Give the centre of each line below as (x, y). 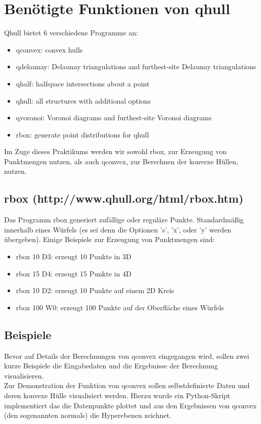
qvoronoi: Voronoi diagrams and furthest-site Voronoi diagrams (114, 117)
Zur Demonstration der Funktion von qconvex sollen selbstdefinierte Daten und (127, 385)
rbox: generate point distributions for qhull (82, 134)
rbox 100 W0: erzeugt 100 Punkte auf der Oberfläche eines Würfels (120, 307)
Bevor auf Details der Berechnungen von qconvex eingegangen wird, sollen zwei (127, 356)
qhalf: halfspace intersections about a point (83, 83)
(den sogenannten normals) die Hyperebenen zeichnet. (88, 415)
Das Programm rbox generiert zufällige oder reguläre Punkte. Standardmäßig (124, 220)
